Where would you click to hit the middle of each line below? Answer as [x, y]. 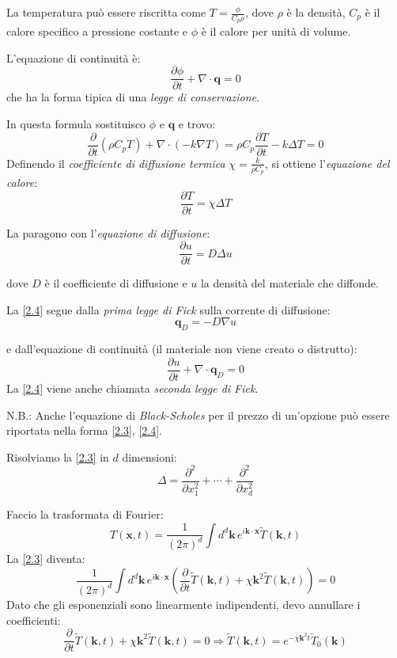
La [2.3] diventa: [46, 559]
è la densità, [316, 12]
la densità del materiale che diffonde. [289, 283]
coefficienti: [34, 620]
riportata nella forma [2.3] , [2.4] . [84, 430]
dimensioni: [149, 456]
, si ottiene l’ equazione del [327, 163]
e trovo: [197, 124]
